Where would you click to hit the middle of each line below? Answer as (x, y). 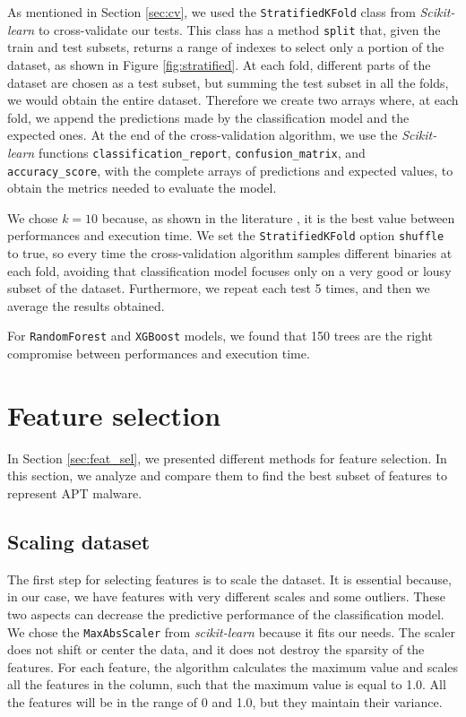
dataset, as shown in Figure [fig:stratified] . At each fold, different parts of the (219, 64)
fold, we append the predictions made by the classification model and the (208, 117)
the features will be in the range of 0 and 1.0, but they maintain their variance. (225, 701)
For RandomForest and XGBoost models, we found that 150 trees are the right (220, 336)
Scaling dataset (79, 541)
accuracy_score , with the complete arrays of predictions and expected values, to (230, 170)
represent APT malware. (75, 492)
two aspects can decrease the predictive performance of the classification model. (226, 613)
